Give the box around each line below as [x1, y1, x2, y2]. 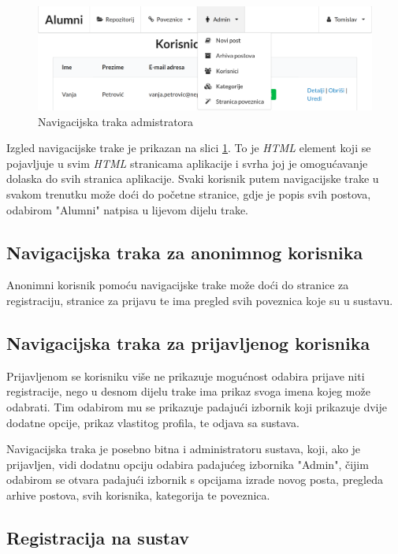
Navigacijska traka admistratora [38, 113, 194, 129]
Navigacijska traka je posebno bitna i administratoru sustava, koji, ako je [6, 441, 360, 457]
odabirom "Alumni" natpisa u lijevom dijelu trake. [6, 201, 249, 218]
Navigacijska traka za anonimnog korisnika [6, 240, 363, 264]
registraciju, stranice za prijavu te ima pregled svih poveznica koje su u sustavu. [6, 292, 393, 309]
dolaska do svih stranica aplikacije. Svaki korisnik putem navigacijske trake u [6, 170, 379, 187]
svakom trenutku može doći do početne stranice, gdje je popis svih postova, [6, 186, 371, 203]
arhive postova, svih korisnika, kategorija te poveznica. [6, 486, 270, 503]
